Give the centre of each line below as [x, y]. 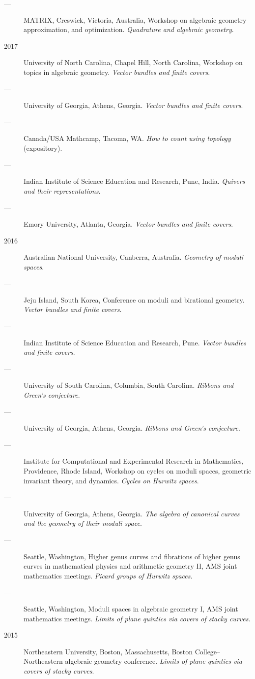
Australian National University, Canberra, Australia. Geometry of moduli [133, 257]
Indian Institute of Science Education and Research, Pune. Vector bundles [135, 342]
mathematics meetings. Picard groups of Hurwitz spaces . [108, 575]
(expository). [43, 148]
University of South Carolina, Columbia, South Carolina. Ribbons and [129, 385]
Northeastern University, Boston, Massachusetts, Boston [108, 651]
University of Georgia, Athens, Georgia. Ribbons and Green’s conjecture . [132, 428]
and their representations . [62, 190]
